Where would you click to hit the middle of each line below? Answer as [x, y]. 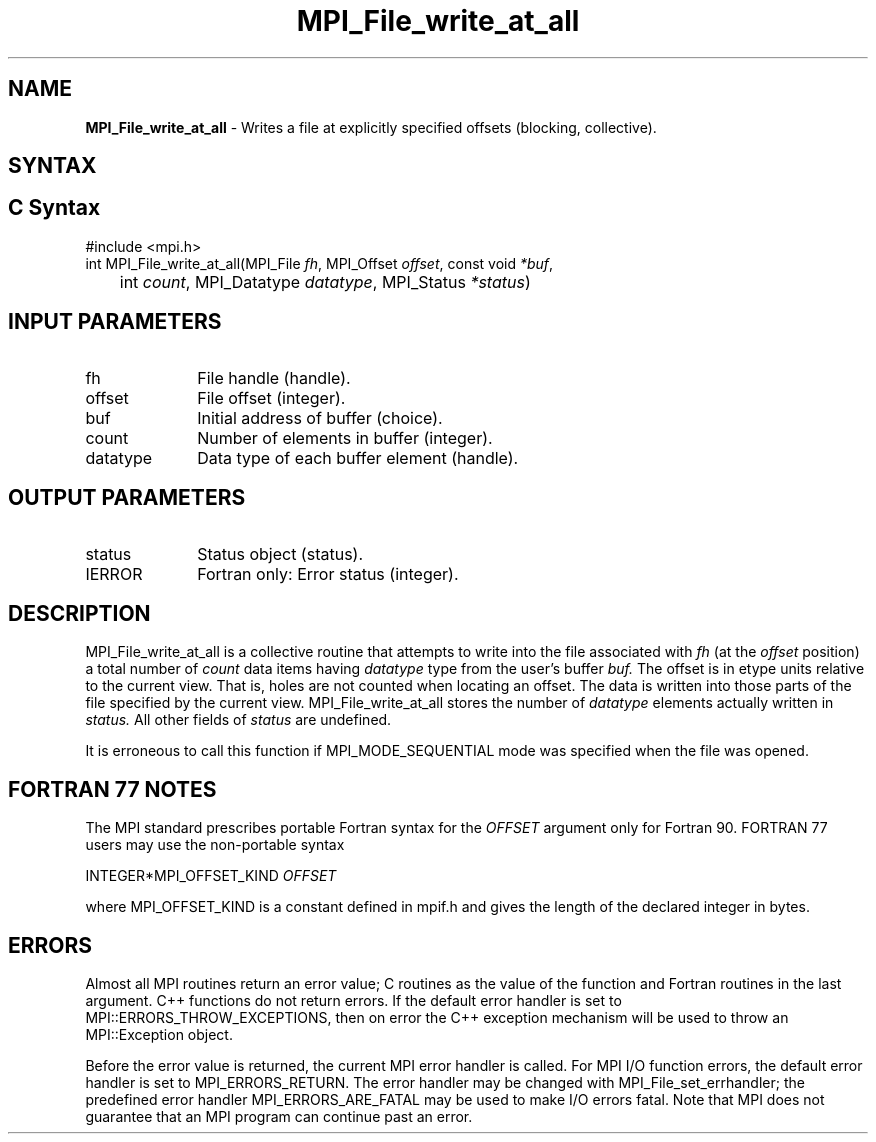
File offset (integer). [271, 397]
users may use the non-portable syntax [215, 845]
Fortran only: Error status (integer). [328, 573]
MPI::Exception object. [159, 1035]
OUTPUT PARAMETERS [127, 498]
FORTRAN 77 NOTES [112, 789]
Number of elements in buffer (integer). [345, 437]
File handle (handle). [274, 377]
